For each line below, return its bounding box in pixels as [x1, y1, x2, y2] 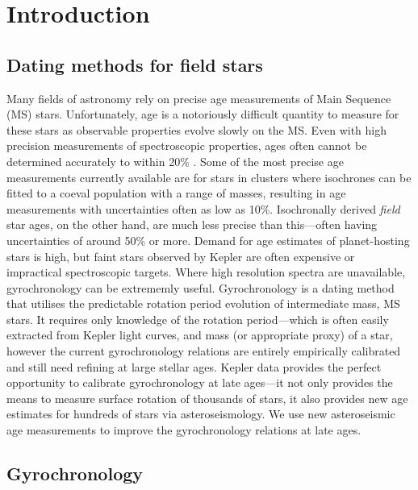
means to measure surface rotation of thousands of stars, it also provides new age [6, 389, 408, 406]
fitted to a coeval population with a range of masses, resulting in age [6, 185, 346, 201]
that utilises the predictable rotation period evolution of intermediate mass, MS [6, 295, 400, 312]
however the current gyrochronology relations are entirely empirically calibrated [6, 343, 401, 359]
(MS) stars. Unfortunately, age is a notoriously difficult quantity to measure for [6, 106, 399, 122]
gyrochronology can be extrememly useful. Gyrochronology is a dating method [6, 279, 395, 296]
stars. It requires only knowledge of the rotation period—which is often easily [6, 310, 389, 327]
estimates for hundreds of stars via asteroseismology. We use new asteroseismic [6, 405, 395, 422]
